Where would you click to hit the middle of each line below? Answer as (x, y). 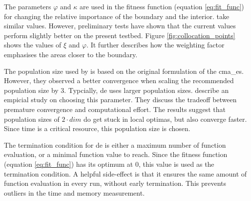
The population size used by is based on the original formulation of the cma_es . (124, 71)
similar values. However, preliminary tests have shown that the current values (120, 26)
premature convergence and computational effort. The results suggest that (115, 109)
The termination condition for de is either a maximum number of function (115, 145)
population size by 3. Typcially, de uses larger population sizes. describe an (116, 90)
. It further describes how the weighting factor (156, 45)
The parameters (28, 6)
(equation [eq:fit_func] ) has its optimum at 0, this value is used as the (109, 164)
